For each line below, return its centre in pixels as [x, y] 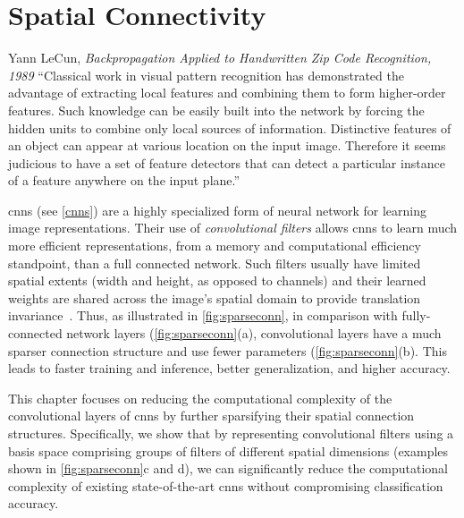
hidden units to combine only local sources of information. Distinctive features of [230, 127]
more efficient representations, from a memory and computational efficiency [215, 246]
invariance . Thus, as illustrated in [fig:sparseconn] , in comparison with [203, 315]
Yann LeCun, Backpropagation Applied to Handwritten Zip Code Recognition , [220, 58]
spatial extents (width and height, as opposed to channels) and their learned [217, 280]
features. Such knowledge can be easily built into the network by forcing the [216, 110]
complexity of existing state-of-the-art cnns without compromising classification [226, 485]
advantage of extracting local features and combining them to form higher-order [227, 93]
